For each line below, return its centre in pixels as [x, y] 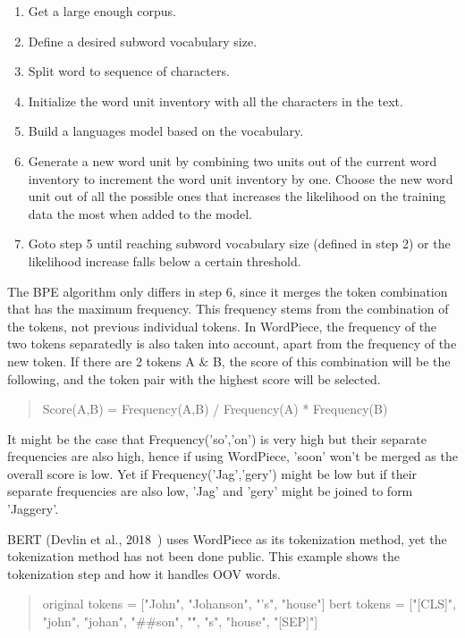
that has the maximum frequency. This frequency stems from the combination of [228, 309]
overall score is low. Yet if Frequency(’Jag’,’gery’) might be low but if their [212, 473]
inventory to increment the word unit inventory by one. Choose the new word [241, 178]
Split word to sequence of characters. [129, 71]
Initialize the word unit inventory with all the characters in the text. [216, 101]
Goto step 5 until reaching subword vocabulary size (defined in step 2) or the [239, 243]
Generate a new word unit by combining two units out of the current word [232, 160]
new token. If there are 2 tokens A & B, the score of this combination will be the [229, 361]
